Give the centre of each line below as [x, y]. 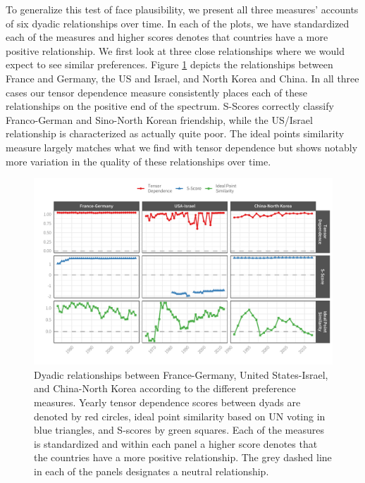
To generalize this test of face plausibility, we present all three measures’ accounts [182, 9]
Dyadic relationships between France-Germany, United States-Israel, [181, 374]
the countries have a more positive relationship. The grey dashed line [183, 457]
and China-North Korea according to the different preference [165, 388]
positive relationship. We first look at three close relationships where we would [175, 50]
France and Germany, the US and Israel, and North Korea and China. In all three [182, 78]
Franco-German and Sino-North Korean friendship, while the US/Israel [159, 119]
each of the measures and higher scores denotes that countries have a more [167, 37]
